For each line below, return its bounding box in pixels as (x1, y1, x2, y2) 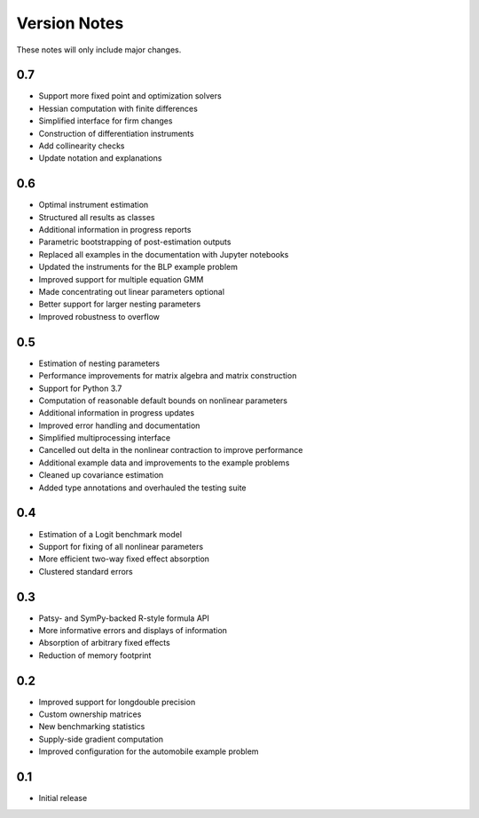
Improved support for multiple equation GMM (38, 274, 204, 284)
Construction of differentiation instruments (38, 128, 194, 139)
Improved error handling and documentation (38, 420, 200, 431)
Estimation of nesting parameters (38, 358, 160, 369)
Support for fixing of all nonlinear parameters (38, 541, 204, 552)
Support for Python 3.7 (38, 383, 122, 393)
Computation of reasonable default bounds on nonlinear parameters (38, 395, 288, 406)
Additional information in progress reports (38, 225, 192, 235)
